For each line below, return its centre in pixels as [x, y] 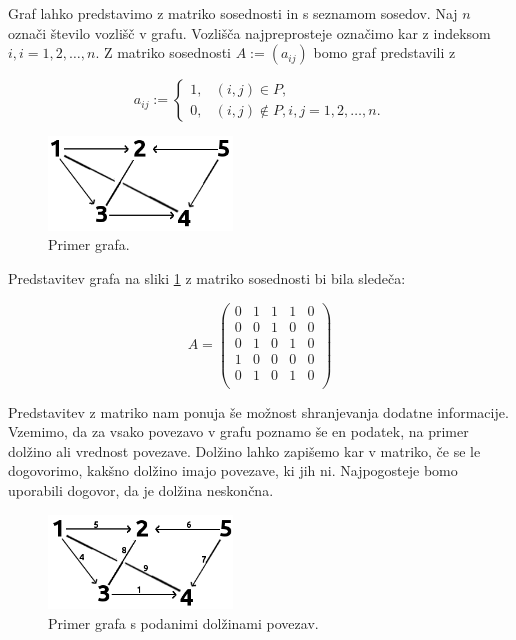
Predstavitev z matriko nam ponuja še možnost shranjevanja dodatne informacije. [258, 411]
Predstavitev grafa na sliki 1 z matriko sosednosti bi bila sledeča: [207, 277]
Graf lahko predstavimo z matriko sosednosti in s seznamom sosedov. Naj [233, 13]
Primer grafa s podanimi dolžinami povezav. [183, 622]
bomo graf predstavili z [384, 52]
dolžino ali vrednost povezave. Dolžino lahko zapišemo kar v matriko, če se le [244, 450]
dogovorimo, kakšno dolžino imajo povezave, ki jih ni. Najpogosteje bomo [233, 470]
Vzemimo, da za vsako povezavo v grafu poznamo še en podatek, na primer [238, 431]
